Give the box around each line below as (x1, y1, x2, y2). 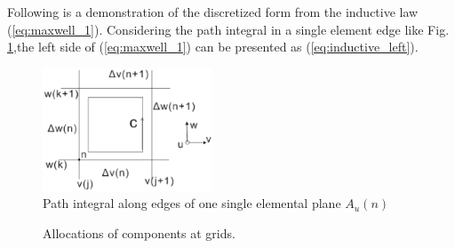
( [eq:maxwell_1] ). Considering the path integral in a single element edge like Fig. (7, 20, 450, 38)
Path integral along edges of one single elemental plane (43, 194, 341, 212)
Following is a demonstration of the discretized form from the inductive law (7, 3, 419, 20)
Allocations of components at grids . (43, 223, 235, 242)
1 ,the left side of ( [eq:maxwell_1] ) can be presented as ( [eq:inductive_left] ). (7, 37, 419, 56)
